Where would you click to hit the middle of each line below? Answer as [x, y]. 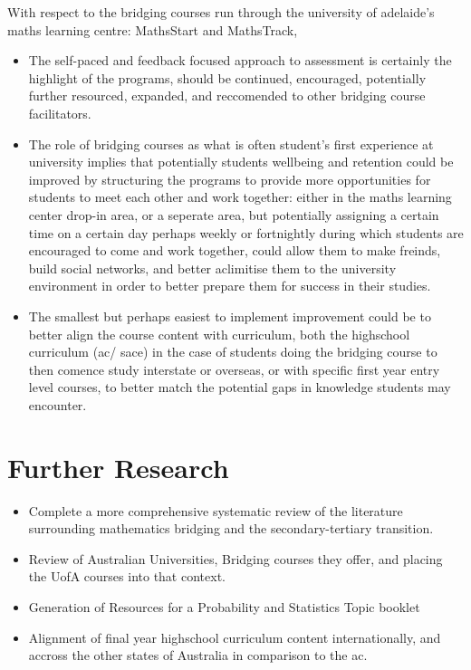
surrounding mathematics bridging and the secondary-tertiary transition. [231, 528]
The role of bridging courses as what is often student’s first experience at [231, 144]
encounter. [58, 404]
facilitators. [60, 113]
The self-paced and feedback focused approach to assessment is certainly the [240, 60]
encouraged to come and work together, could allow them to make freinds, [235, 250]
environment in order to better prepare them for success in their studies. [230, 286]
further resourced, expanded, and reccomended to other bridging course [227, 96]
